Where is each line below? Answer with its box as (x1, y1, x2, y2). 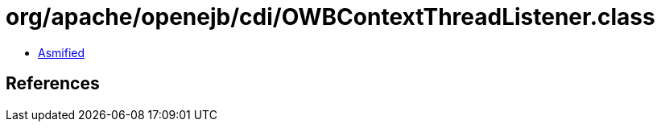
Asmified (38, 45, 85, 60)
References (6, 73, 100, 94)
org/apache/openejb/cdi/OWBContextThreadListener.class (6, 3, 655, 31)
